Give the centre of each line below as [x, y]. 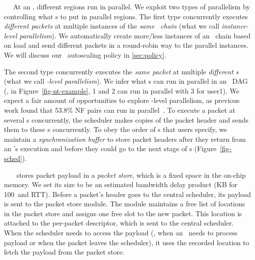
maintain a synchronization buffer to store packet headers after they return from [125, 139]
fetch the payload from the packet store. [64, 252]
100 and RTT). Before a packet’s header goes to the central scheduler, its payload [127, 194]
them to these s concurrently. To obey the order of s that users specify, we [116, 129]
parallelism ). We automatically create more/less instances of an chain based [135, 35]
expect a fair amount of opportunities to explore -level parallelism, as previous [122, 100]
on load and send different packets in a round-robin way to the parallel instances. [126, 45]
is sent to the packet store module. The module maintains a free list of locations [125, 204]
